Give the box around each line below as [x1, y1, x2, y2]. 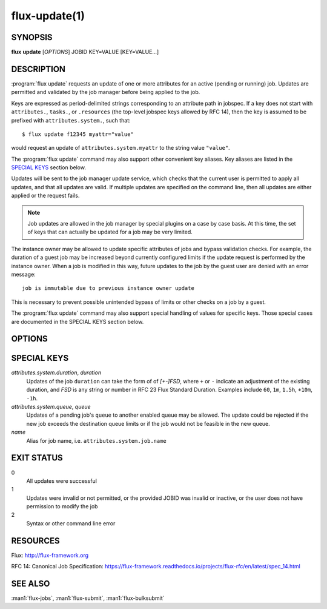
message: [11, 271, 36, 278]
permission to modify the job [26, 503, 98, 510]
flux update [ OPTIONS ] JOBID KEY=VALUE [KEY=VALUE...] [11, 49, 159, 56]
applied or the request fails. [11, 192, 80, 200]
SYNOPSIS [11, 32, 53, 42]
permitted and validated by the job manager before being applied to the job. [11, 89, 200, 96]
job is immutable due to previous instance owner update [22, 285, 195, 292]
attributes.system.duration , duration [11, 369, 102, 376]
